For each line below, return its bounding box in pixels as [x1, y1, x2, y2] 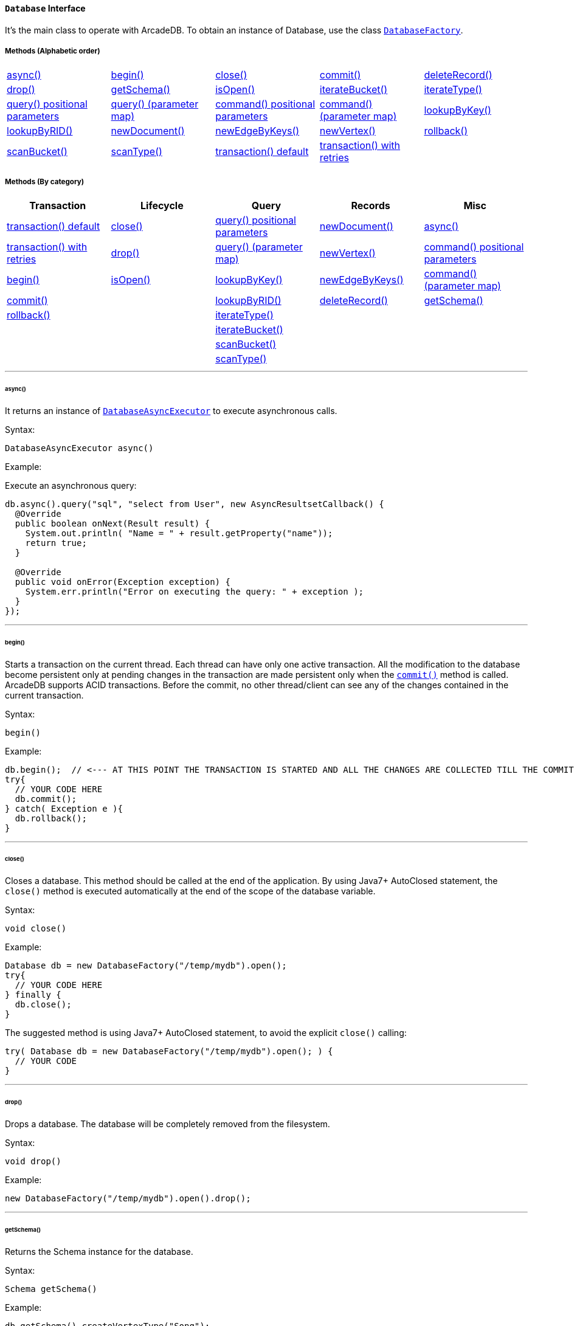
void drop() [5, 1156, 61, 1166]
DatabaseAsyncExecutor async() [5, 443, 154, 453]
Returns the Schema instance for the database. [5, 1246, 193, 1257]
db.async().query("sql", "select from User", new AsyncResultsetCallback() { [5, 499, 384, 509]
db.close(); [15, 1000, 72, 1010]
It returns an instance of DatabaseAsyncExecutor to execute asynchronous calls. [5, 405, 337, 416]
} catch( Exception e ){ [5, 803, 123, 813]
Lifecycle [140, 199, 184, 212]
